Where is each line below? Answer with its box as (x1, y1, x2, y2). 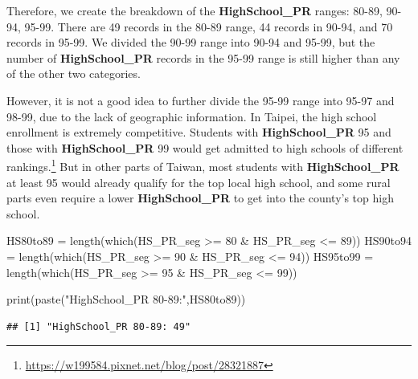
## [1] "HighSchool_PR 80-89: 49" (6, 320, 191, 332)
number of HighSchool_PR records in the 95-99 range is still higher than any (6, 49, 400, 66)
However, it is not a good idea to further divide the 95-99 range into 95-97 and (6, 92, 395, 108)
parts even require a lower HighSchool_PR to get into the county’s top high (6, 189, 394, 206)
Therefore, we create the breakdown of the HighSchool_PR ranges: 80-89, (6, 2, 383, 18)
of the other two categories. (6, 65, 141, 82)
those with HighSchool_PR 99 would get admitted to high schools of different (6, 139, 404, 156)
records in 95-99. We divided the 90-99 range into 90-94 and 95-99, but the (6, 34, 375, 51)
